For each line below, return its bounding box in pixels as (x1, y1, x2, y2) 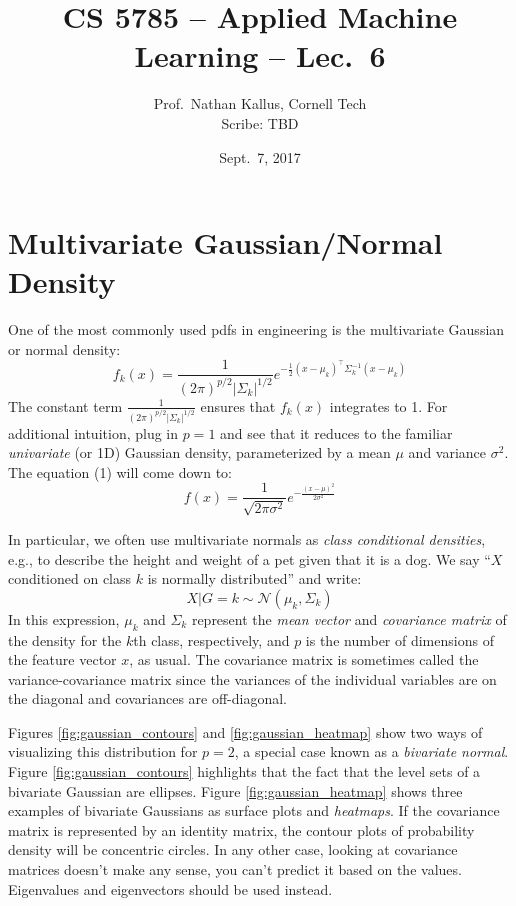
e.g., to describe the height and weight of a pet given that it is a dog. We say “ (8, 548, 491, 569)
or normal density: (8, 338, 121, 359)
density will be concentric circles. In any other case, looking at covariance (8, 839, 458, 860)
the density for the (8, 629, 122, 650)
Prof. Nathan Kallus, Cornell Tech (153, 93, 367, 114)
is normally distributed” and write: (147, 568, 362, 589)
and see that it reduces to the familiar (220, 422, 453, 443)
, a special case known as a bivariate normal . (234, 741, 509, 762)
